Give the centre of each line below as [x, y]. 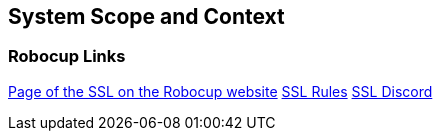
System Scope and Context [146, 16]
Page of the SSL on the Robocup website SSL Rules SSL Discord [220, 91]
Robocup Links [67, 56]
